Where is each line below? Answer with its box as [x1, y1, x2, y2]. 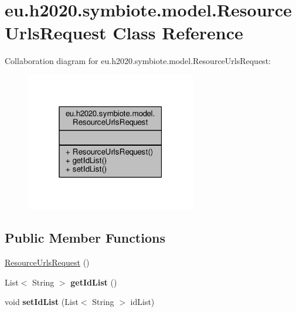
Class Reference [113, 21, 243, 45]
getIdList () [70, 276, 117, 288]
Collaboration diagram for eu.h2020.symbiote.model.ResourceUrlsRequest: [5, 55, 271, 67]
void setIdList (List [5, 296, 79, 308]
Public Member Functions [5, 229, 165, 247]
